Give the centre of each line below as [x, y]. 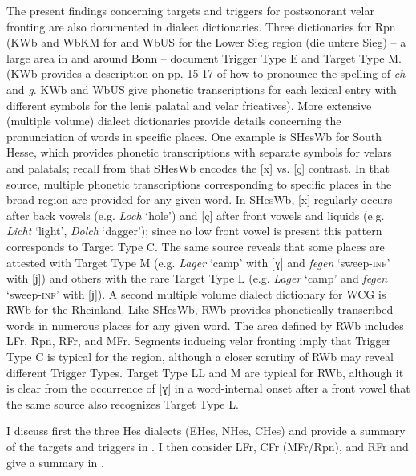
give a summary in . [55, 462]
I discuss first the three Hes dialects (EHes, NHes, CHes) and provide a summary [206, 431]
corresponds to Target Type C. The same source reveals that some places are [196, 246]
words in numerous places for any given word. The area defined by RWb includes [205, 325]
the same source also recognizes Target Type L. [123, 403]
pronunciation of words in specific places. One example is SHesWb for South [194, 136]
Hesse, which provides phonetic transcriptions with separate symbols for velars [199, 152]
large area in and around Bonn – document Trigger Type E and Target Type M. [204, 57]
